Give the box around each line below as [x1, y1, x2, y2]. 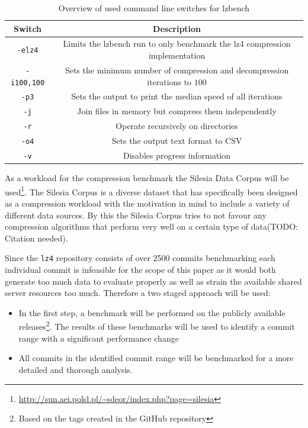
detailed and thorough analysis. [18, 363, 133, 375]
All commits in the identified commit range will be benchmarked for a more [18, 352, 294, 364]
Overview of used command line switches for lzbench [58, 2, 250, 14]
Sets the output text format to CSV [111, 134, 242, 147]
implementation [148, 49, 206, 62]
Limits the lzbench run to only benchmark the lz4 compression [63, 37, 291, 50]
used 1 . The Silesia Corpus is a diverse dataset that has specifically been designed [5, 184, 298, 198]
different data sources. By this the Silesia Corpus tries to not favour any [5, 208, 267, 221]
